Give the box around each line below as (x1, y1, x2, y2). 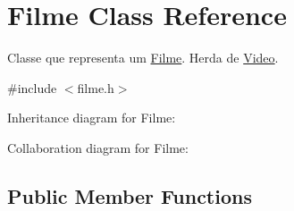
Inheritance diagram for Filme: (7, 108, 176, 127)
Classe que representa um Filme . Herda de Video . (7, 48, 279, 67)
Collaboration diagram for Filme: (7, 138, 189, 156)
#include (7, 78, 57, 97)
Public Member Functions (7, 181, 252, 209)
